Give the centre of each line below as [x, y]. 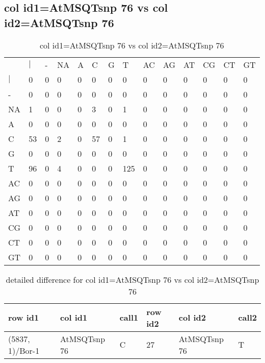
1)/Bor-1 [24, 350]
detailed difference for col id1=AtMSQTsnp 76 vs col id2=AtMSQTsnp [132, 279]
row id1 [24, 318]
